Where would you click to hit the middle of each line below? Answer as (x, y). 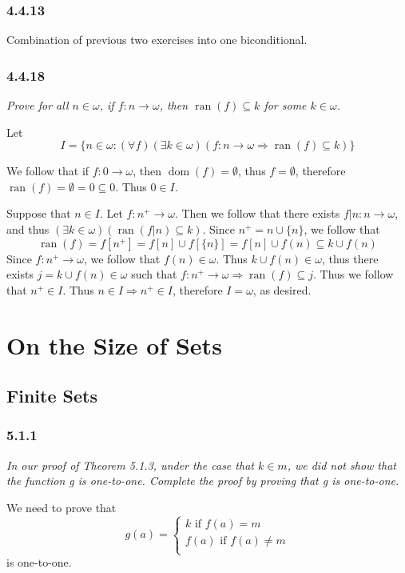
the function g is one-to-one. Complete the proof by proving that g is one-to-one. (203, 481)
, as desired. (282, 289)
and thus (28, 229)
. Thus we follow (353, 274)
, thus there (350, 258)
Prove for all (38, 105)
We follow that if (48, 171)
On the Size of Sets (114, 345)
